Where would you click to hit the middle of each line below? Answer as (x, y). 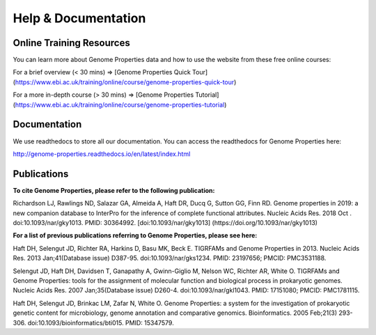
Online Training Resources (71, 43)
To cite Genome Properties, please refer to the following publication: (114, 190)
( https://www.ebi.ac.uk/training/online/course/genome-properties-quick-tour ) (125, 82)
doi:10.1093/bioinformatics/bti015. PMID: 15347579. (101, 322)
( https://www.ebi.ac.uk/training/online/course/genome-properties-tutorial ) (120, 104)
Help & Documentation (79, 18)
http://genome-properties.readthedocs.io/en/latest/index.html (102, 154)
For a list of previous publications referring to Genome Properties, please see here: (135, 235)
